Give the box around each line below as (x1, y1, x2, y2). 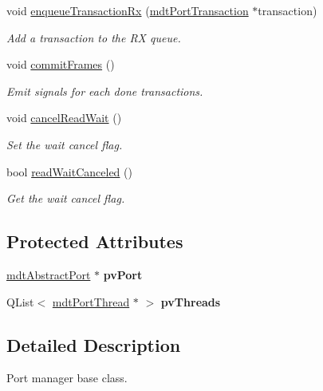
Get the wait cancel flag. (6, 190, 125, 207)
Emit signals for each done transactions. (6, 82, 203, 99)
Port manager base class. (6, 369, 128, 386)
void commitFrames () (6, 56, 115, 73)
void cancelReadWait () (6, 109, 122, 126)
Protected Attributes (6, 229, 183, 254)
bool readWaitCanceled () (6, 163, 132, 180)
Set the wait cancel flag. (6, 136, 123, 152)
